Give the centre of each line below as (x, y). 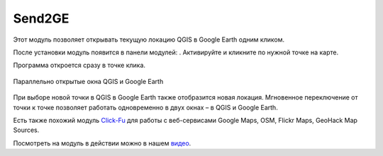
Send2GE (41, 18)
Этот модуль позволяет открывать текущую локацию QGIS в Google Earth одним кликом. (149, 40)
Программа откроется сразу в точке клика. (79, 65)
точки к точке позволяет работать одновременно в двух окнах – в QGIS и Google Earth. (145, 107)
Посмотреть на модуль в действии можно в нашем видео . (102, 143)
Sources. (26, 130)
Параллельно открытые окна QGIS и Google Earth (88, 81)
